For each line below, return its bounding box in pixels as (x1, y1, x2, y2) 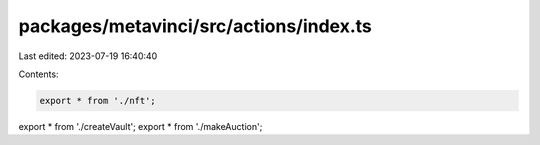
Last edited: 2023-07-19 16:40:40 (18, 50, 158, 62)
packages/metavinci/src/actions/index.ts (18, 15, 372, 37)
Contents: (18, 68, 59, 80)
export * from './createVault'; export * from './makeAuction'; (18, 120, 263, 132)
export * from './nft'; (39, 95, 157, 106)
